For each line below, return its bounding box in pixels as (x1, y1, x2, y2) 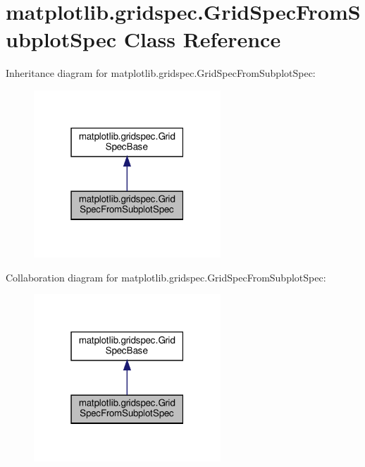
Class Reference (123, 25, 281, 54)
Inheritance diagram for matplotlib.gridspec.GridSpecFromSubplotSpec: (6, 66, 316, 80)
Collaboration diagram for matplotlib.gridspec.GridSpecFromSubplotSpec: (6, 269, 326, 284)
